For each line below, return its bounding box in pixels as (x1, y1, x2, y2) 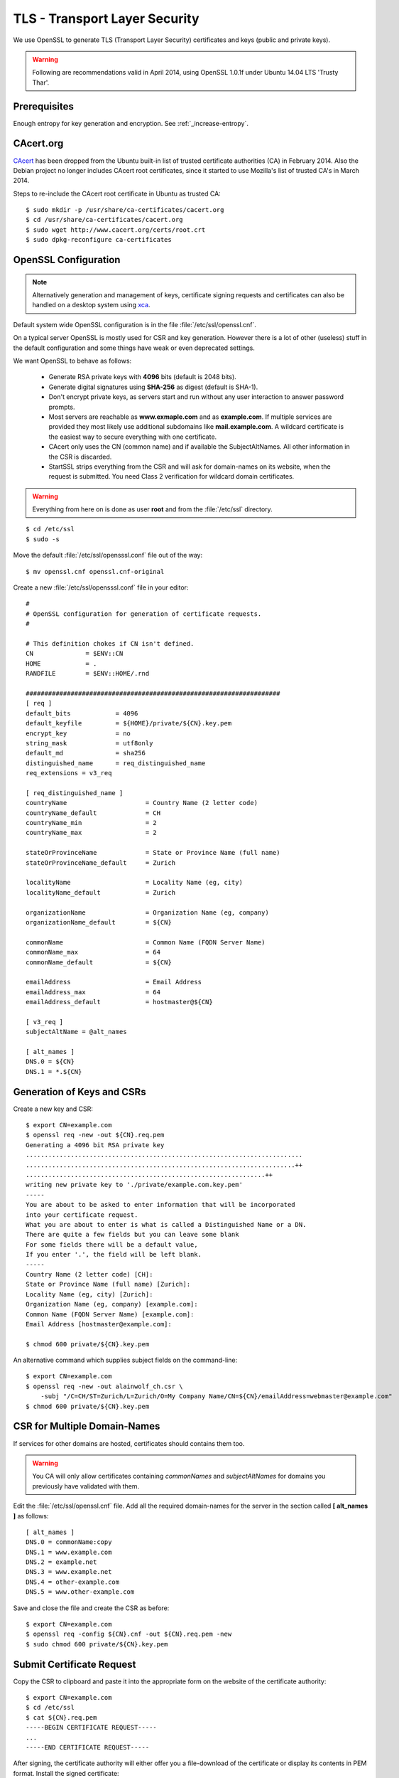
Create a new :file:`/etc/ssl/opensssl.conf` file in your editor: (13, 583, 189, 592)
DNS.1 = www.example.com (26, 1548, 112, 1556)
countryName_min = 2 (26, 819, 158, 827)
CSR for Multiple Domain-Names (13, 1420, 160, 1432)
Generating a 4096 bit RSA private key (26, 1141, 165, 1149)
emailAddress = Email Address (26, 978, 202, 986)
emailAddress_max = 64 (26, 988, 161, 996)
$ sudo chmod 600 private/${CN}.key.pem (26, 1640, 168, 1648)
